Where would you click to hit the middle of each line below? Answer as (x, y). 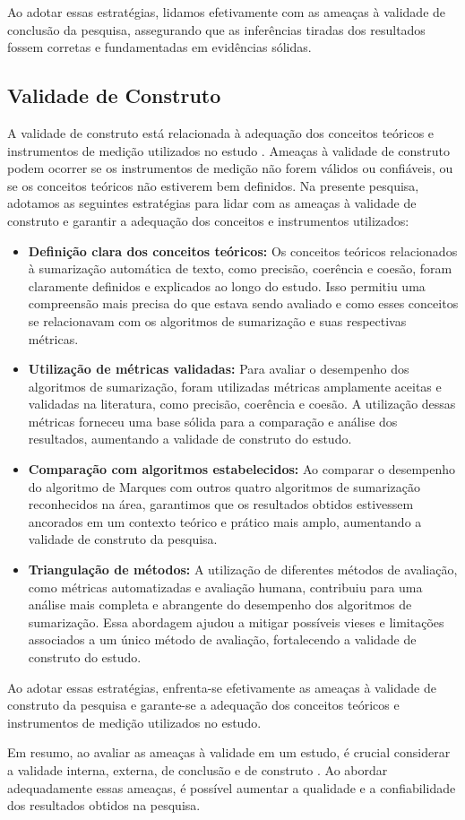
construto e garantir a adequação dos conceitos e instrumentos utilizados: (208, 220)
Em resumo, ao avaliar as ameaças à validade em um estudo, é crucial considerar (229, 752)
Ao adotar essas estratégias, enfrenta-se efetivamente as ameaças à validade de (222, 687)
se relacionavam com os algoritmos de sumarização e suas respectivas (217, 320)
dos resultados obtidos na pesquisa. (104, 805)
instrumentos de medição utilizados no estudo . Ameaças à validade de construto (229, 150)
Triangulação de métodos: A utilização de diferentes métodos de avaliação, (243, 570)
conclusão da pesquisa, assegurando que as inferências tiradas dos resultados (216, 29)
